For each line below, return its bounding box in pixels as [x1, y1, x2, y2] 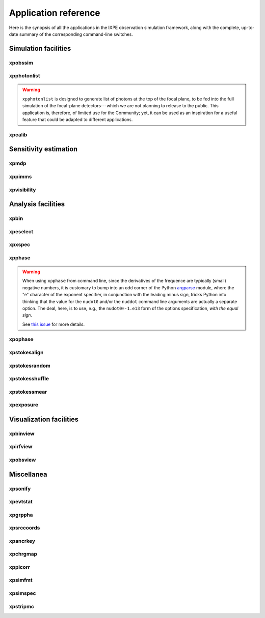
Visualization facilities [9, 415, 79, 423]
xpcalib [9, 131, 27, 138]
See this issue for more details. [22, 321, 85, 327]
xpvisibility [9, 186, 36, 193]
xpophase [9, 336, 34, 343]
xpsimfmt [9, 577, 33, 584]
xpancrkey [9, 537, 35, 544]
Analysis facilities [9, 200, 65, 209]
